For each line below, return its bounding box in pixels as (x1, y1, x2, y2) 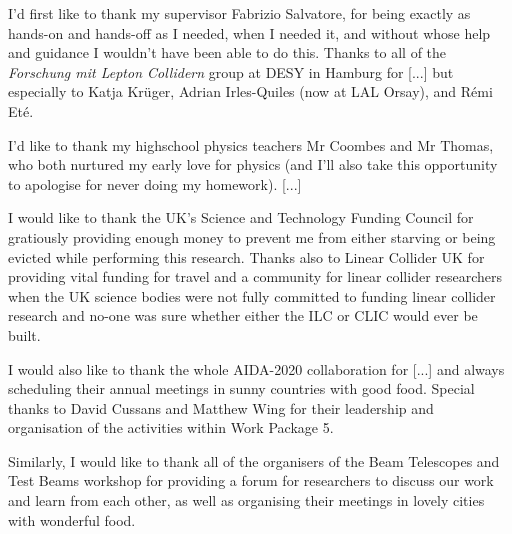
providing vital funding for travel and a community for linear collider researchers (8, 266, 503, 287)
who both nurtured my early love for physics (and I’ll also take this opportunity (8, 154, 498, 175)
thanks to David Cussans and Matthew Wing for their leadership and (8, 397, 434, 418)
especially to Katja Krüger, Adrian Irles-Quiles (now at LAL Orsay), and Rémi (8, 81, 493, 102)
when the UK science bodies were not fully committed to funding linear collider (8, 285, 496, 306)
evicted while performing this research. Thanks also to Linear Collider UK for (8, 246, 485, 267)
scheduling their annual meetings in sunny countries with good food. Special (8, 378, 475, 399)
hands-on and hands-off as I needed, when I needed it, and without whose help (8, 22, 491, 43)
